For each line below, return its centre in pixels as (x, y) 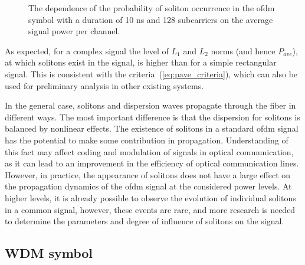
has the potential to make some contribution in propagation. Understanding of (147, 140)
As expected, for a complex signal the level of (87, 50)
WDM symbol (49, 253)
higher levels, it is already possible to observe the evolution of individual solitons (150, 197)
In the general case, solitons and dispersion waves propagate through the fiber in (150, 105)
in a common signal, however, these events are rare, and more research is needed (150, 209)
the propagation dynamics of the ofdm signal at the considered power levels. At (148, 186)
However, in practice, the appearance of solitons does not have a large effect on (148, 174)
